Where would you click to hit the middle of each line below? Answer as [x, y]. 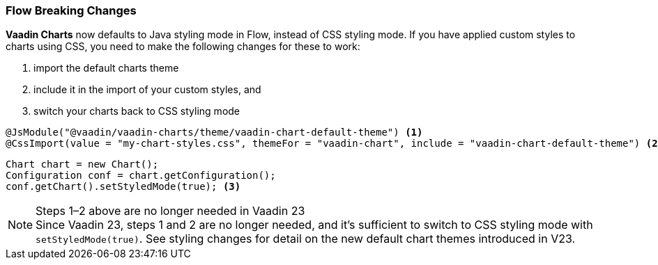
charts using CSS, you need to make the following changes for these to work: [183, 47]
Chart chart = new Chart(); [82, 164]
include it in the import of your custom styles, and [147, 90]
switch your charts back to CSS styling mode [137, 111]
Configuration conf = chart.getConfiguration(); [141, 176]
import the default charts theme [106, 68]
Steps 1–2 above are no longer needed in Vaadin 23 [170, 211]
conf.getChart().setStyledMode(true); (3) [123, 187]
